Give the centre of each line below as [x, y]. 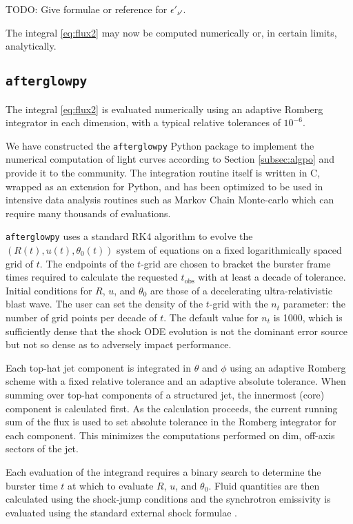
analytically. [31, 46]
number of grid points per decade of [81, 317]
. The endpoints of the [87, 263]
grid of [20, 263]
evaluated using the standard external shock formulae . [121, 512]
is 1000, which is [308, 317]
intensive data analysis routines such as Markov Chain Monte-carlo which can [170, 200]
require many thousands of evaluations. [88, 213]
